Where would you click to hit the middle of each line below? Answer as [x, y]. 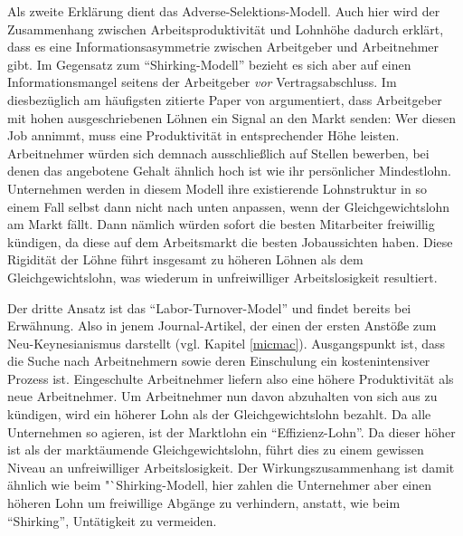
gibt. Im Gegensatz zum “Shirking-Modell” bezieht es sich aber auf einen [209, 64]
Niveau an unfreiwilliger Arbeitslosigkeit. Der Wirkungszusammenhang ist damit [231, 467]
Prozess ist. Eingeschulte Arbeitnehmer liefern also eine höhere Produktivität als [231, 378]
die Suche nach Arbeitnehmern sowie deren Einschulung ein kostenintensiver [219, 361]
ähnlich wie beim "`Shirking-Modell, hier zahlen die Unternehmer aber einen [220, 485]
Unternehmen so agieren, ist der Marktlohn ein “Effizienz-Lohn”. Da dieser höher [231, 431]
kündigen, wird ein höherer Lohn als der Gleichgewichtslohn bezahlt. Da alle [219, 414]
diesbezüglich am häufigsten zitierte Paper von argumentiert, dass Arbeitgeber [225, 99]
